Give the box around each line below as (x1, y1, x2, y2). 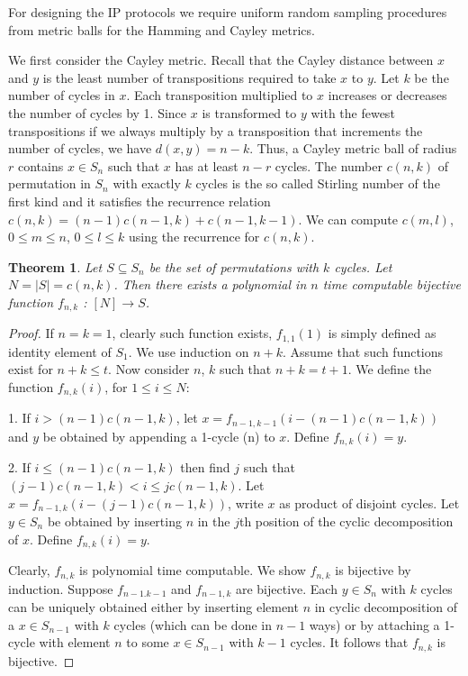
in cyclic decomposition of (314, 597, 458, 616)
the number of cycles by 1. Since (8, 103, 187, 122)
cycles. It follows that (290, 633, 409, 652)
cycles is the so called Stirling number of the (195, 174, 440, 193)
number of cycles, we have (8, 139, 152, 158)
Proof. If (8, 324, 54, 343)
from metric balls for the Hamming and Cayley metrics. (8, 20, 315, 39)
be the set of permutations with (148, 257, 319, 276)
